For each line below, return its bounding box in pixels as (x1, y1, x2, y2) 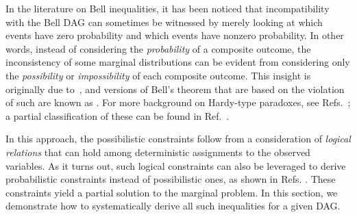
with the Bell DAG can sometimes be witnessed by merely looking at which (5, 14, 323, 29)
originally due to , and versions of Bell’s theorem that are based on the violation (5, 81, 345, 96)
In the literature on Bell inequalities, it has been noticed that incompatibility (5, 1, 330, 15)
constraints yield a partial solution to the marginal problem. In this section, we (5, 185, 338, 199)
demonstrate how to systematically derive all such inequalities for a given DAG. (5, 199, 341, 213)
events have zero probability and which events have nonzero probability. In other (5, 28, 344, 42)
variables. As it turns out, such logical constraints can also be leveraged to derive (5, 158, 346, 173)
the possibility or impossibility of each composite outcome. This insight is (5, 68, 311, 82)
